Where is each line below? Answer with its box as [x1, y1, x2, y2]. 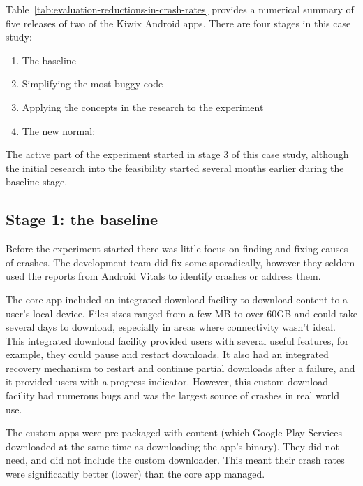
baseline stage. [6, 174, 68, 189]
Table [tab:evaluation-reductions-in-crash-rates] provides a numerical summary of [6, 2, 354, 16]
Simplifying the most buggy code [22, 76, 163, 91]
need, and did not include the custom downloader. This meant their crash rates [6, 452, 345, 467]
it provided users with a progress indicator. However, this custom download [6, 374, 328, 389]
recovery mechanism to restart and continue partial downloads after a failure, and [6, 360, 355, 375]
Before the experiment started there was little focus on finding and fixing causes [6, 241, 348, 256]
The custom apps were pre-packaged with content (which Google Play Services [6, 425, 343, 440]
